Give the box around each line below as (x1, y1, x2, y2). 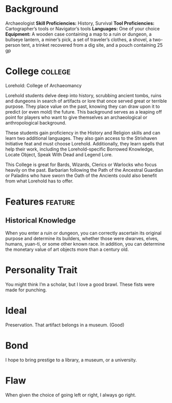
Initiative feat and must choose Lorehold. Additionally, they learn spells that (5, 140, 164, 146)
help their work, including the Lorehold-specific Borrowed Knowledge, (5, 146, 154, 152)
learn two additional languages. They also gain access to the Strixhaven (5, 135, 158, 141)
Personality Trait (5, 264, 78, 276)
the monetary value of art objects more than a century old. (5, 246, 129, 252)
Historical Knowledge (5, 216, 76, 225)
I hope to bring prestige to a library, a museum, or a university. (5, 357, 137, 363)
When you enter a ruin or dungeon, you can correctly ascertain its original (5, 230, 162, 236)
